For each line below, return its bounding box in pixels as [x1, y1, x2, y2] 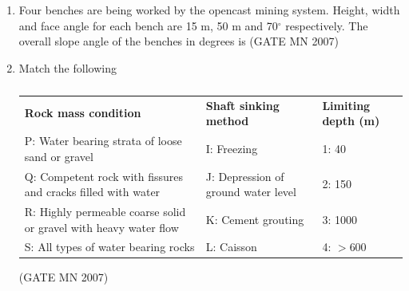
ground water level [205, 183, 296, 200]
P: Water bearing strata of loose [24, 132, 182, 149]
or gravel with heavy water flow [24, 218, 179, 235]
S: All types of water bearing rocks [24, 238, 195, 255]
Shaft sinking [205, 96, 280, 113]
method [205, 112, 249, 129]
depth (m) [322, 112, 380, 129]
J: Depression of [205, 167, 284, 184]
